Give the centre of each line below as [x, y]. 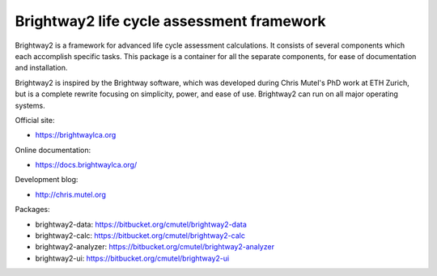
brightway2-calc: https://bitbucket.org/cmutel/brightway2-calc [140, 236]
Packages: [32, 210]
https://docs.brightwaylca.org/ [86, 165]
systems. [30, 105]
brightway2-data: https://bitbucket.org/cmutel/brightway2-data [141, 224]
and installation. [41, 68]
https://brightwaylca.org [76, 135]
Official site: [35, 120]
